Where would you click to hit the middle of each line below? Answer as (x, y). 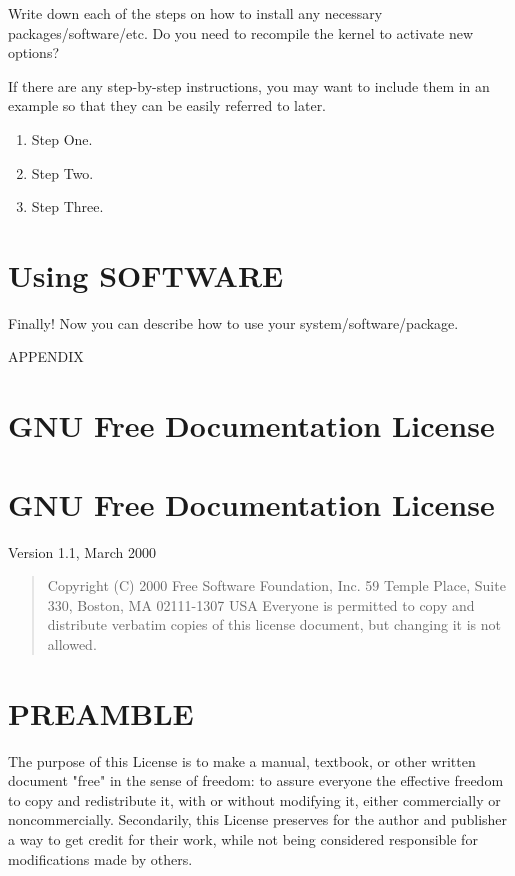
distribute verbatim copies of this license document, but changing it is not (274, 624)
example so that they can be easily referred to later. (167, 105)
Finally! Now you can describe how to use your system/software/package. (233, 322)
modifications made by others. (100, 858)
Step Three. (67, 206)
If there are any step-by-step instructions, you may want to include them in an (249, 85)
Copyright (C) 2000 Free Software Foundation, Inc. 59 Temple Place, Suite (276, 585)
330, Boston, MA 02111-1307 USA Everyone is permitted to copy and (261, 604)
